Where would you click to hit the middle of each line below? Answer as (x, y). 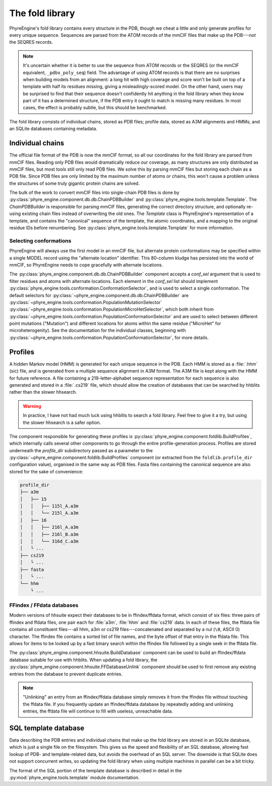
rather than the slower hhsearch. (43, 392)
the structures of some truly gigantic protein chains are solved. (75, 183)
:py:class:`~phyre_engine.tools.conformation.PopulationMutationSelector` (86, 302)
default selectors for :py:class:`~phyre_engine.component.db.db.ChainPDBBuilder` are (99, 295)
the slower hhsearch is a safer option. (62, 422)
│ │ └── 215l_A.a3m (49, 513)
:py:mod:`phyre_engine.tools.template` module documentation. (74, 777)
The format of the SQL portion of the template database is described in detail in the (96, 770)
